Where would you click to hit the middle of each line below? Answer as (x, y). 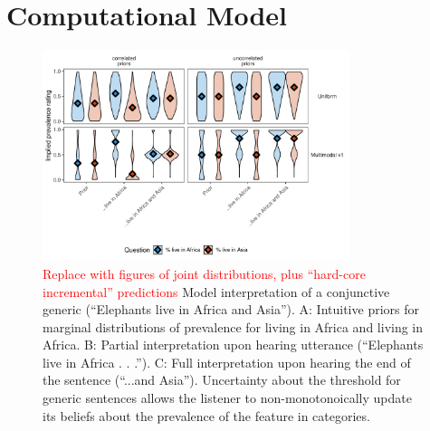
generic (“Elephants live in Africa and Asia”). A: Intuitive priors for (231, 309)
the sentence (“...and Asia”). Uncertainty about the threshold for (222, 380)
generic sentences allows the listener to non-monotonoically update (227, 398)
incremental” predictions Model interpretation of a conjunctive (216, 291)
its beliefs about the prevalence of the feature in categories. (206, 415)
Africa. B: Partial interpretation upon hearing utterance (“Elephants (233, 345)
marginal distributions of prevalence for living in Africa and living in (233, 326)
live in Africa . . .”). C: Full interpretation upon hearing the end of (227, 362)
